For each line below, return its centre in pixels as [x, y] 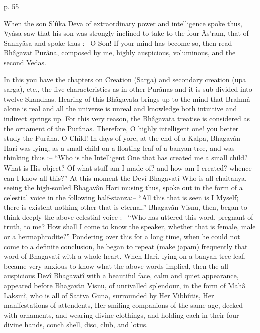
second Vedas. [25, 62]
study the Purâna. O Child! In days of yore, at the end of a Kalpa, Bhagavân [122, 138]
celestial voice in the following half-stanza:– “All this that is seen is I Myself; [121, 197]
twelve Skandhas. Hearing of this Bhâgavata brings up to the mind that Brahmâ [127, 99]
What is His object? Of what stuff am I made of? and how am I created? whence [128, 167]
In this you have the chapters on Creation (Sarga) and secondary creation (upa [125, 79]
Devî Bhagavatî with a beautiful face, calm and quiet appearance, [138, 276]
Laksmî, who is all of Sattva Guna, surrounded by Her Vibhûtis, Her [109, 295]
